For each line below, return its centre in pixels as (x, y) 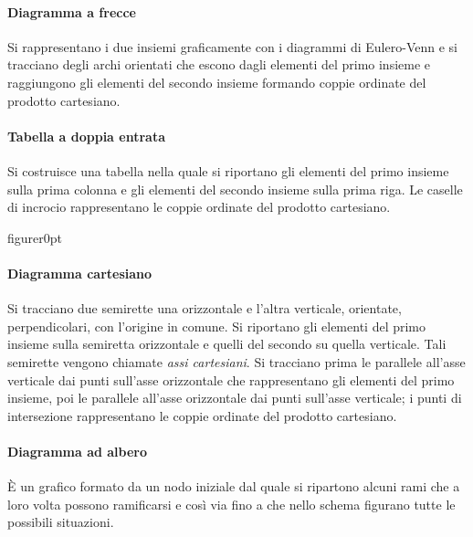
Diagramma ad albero (78, 451)
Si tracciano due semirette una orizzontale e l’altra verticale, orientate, (205, 308)
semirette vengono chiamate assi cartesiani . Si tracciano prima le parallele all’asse (236, 361)
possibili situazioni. (61, 522)
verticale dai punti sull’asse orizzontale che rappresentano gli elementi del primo (231, 379)
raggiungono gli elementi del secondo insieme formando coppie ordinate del (217, 82)
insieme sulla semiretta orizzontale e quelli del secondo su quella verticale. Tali (227, 344)
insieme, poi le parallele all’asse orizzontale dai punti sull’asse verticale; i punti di (235, 398)
